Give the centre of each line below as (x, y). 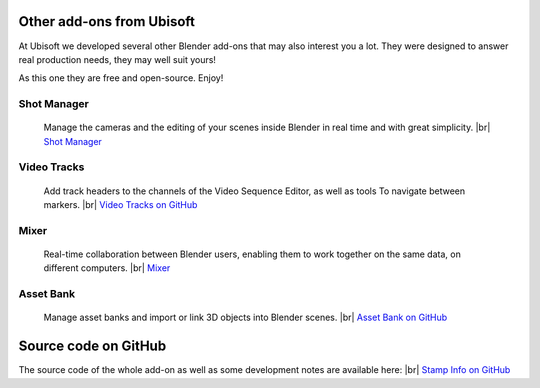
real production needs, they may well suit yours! (117, 59)
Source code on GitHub (92, 346)
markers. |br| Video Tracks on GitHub (120, 204)
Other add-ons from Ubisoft (106, 21)
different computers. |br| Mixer (107, 268)
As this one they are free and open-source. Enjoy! (121, 78)
